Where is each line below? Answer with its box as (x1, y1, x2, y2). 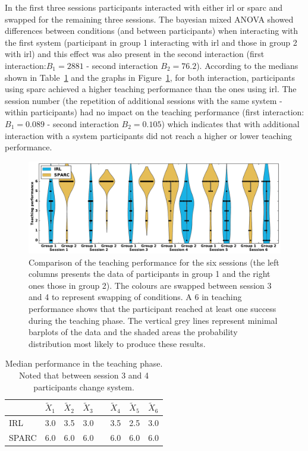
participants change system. (33, 380, 134, 393)
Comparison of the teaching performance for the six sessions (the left (29, 256, 279, 268)
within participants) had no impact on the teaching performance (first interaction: (5, 106, 304, 118)
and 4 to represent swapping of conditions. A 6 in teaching (29, 291, 242, 303)
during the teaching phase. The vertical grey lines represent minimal (29, 314, 278, 326)
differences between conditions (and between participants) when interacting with (5, 24, 298, 37)
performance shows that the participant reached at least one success (29, 302, 276, 314)
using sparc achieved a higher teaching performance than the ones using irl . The (5, 83, 297, 95)
